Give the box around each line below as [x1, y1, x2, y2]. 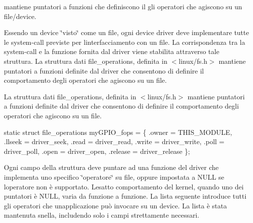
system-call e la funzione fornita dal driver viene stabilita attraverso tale [4, 46, 219, 56]
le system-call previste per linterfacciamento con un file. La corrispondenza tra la [4, 37, 245, 47]
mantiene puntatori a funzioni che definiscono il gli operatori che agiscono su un [4, 1, 242, 11]
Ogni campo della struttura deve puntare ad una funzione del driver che [4, 162, 219, 172]
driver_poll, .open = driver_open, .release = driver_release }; [4, 146, 190, 156]
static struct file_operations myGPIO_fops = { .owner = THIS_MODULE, [4, 127, 232, 137]
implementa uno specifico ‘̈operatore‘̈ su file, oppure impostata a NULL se [4, 171, 224, 182]
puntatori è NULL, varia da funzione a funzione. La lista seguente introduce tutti [4, 191, 247, 201]
